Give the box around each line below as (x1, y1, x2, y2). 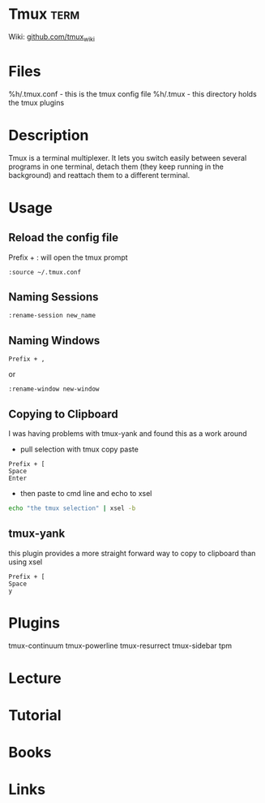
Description (8, 126, 89, 145)
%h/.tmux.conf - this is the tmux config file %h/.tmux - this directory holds (8, 89, 257, 98)
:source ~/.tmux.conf (8, 268, 82, 276)
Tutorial (8, 706, 62, 725)
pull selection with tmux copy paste (19, 444, 139, 455)
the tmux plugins (8, 97, 65, 107)
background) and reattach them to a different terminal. (8, 170, 190, 179)
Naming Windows (8, 334, 100, 348)
